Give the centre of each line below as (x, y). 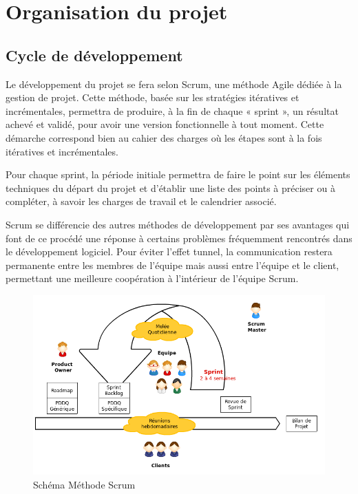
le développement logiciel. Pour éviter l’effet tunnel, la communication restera (169, 251)
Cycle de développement (94, 55)
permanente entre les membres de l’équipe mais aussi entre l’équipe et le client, (172, 265)
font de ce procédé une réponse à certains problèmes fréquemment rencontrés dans (179, 238)
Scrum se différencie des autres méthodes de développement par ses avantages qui (178, 224)
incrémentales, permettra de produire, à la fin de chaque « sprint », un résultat (172, 110)
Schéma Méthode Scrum (84, 484)
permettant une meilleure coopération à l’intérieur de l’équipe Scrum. (152, 278)
